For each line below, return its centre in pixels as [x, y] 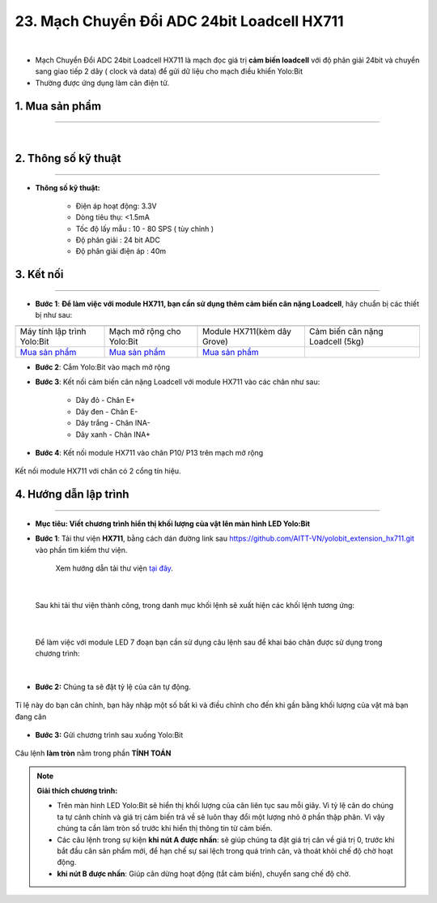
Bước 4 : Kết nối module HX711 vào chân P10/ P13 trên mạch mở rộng [149, 453]
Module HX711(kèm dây [247, 331]
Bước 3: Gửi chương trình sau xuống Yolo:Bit [109, 734]
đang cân [31, 717]
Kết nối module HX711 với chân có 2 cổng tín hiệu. [98, 471]
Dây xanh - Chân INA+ [113, 434]
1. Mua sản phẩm [58, 106]
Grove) [215, 341]
